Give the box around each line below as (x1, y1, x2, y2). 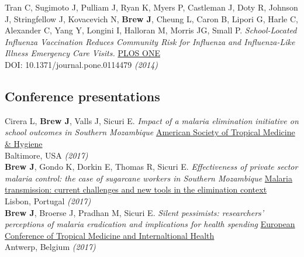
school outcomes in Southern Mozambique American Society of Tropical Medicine (5, 126, 295, 138)
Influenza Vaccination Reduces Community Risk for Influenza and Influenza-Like (5, 35, 295, 47)
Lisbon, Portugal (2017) (5, 194, 91, 207)
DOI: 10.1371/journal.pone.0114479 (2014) (5, 58, 158, 70)
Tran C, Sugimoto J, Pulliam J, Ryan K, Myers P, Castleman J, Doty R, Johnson (5, 1, 298, 13)
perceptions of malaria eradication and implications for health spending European (5, 218, 295, 230)
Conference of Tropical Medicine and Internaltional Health (5, 229, 215, 241)
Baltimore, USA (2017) (5, 149, 88, 161)
